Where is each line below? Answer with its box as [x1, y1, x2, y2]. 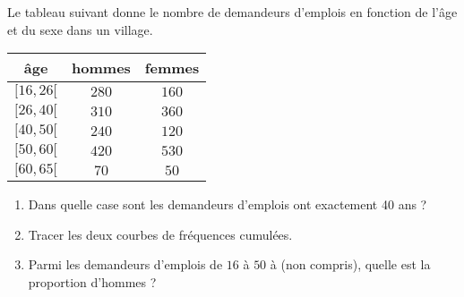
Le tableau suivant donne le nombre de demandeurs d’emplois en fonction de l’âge [7, 3, 458, 21]
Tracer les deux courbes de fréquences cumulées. [28, 225, 293, 243]
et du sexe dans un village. [7, 20, 153, 38]
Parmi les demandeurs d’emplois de [28, 255, 223, 274]
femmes [144, 57, 200, 79]
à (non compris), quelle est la [270, 255, 431, 274]
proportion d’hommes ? [28, 272, 157, 291]
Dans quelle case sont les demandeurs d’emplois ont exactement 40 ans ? [28, 195, 427, 214]
